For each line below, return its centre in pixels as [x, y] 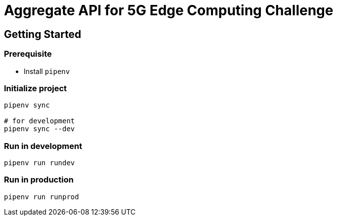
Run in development [43, 146]
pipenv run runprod [42, 197]
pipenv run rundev [40, 163]
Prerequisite [28, 54]
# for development [40, 121]
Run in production [39, 180]
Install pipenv [47, 71]
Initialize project [36, 88]
